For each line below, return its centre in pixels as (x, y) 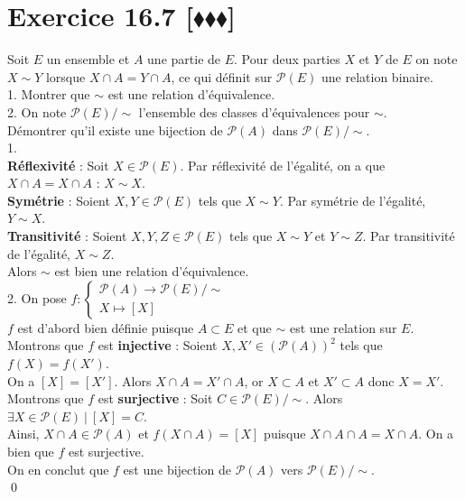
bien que (31, 451)
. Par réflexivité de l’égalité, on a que (283, 165)
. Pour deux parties (287, 59)
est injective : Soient (158, 345)
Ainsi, (23, 434)
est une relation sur (343, 327)
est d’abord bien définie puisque (106, 327)
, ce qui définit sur (222, 76)
